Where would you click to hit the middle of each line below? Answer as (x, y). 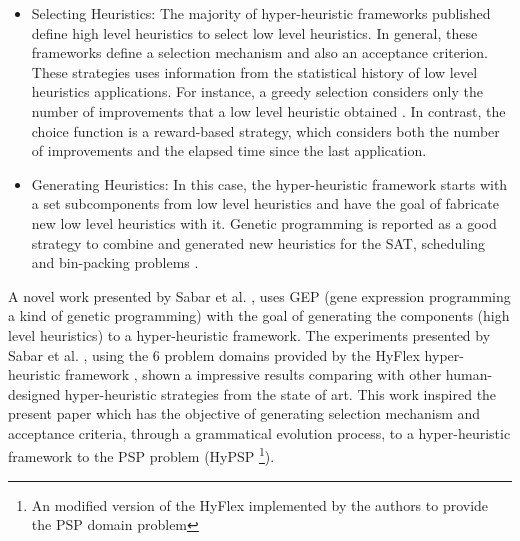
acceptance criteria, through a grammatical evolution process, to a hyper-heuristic (259, 432)
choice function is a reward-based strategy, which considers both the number (265, 130)
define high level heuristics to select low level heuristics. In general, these (254, 32)
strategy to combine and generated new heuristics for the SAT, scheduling (258, 242)
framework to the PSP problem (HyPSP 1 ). (141, 455)
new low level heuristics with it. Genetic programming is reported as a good (264, 222)
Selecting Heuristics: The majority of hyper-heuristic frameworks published (261, 13)
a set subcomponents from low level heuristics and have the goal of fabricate (265, 203)
